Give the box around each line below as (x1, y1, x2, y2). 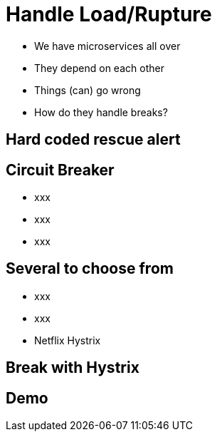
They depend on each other (34, 61, 164, 74)
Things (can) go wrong (34, 83, 141, 96)
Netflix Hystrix (34, 334, 101, 346)
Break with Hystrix (6, 359, 139, 377)
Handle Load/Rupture (6, 2, 212, 26)
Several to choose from (6, 259, 174, 278)
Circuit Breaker (6, 160, 115, 179)
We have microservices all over (34, 39, 181, 52)
